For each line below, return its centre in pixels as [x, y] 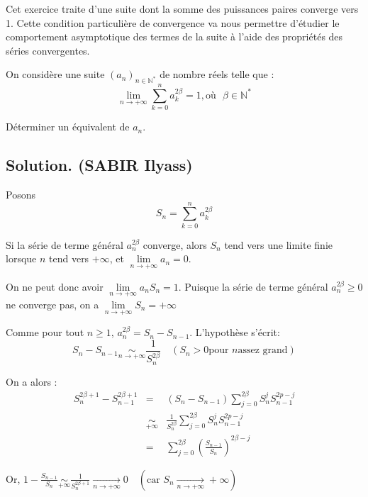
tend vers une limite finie [278, 244]
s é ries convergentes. [48, 50]
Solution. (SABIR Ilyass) [99, 165]
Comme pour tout [45, 332]
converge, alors [175, 244]
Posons [21, 195]
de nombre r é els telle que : [217, 74]
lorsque [21, 258]
